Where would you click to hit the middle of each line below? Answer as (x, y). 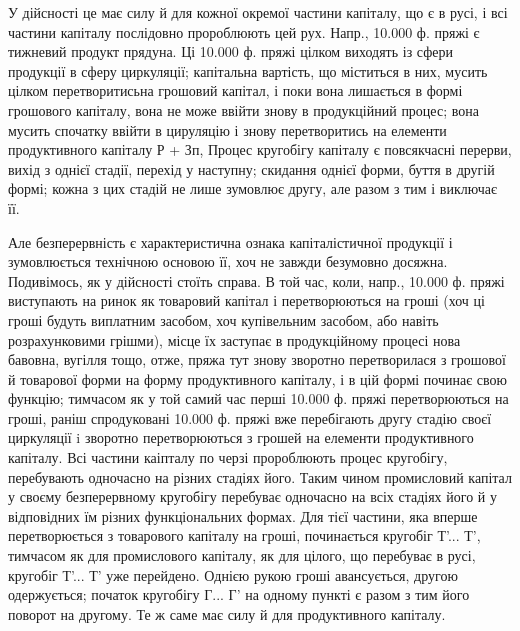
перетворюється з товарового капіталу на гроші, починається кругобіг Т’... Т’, (244, 535)
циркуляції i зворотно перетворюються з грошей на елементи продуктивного (241, 437)
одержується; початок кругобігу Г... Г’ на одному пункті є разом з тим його (239, 594)
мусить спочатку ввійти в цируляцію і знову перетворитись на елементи (227, 129)
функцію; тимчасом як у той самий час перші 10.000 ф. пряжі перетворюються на (258, 398)
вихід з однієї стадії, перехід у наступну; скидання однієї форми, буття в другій (251, 168)
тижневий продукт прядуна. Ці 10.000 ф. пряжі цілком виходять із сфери (231, 51)
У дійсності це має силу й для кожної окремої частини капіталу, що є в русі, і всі (258, 12)
